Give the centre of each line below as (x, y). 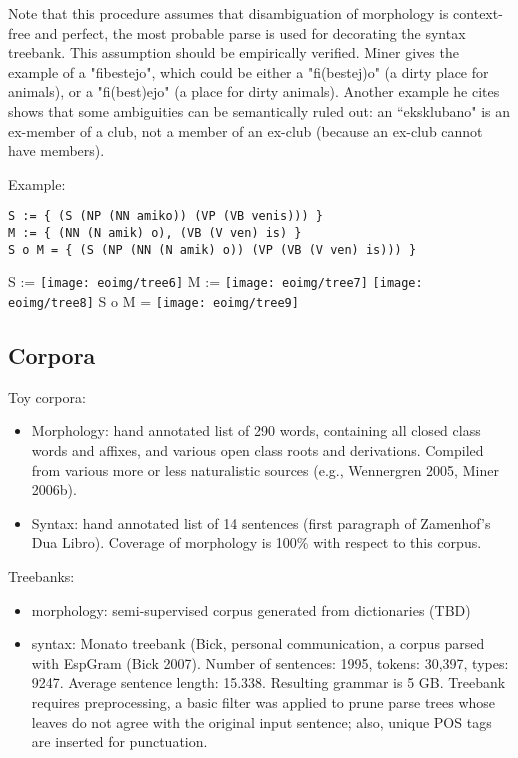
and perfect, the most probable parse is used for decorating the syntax (250, 32)
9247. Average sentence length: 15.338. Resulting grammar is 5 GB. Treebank (268, 682)
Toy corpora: (47, 396)
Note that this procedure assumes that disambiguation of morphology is (228, 13)
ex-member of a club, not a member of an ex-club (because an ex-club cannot (245, 130)
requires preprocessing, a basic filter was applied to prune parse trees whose (263, 701)
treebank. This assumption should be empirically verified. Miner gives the (233, 52)
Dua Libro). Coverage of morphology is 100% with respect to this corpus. (256, 542)
